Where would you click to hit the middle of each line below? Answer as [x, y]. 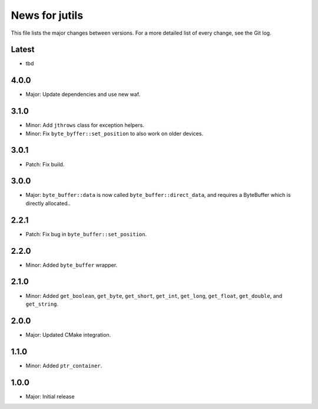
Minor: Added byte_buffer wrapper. [72, 265]
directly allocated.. [48, 203]
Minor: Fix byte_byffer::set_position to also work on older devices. [114, 133]
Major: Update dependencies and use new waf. [83, 95]
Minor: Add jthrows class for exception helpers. [85, 125]
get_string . [42, 304]
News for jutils [47, 15]
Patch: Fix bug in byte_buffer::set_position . [86, 234]
